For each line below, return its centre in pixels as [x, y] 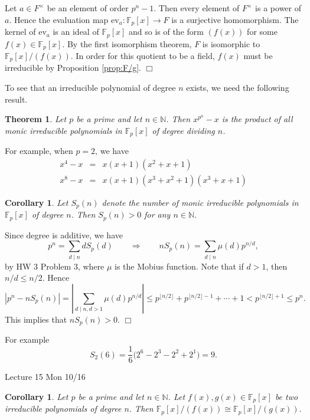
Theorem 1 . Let [36, 119]
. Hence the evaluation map [59, 19]
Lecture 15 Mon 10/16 [45, 377]
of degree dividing [183, 130]
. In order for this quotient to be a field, [143, 55]
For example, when [39, 151]
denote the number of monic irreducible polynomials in [200, 202]
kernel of [20, 32]
